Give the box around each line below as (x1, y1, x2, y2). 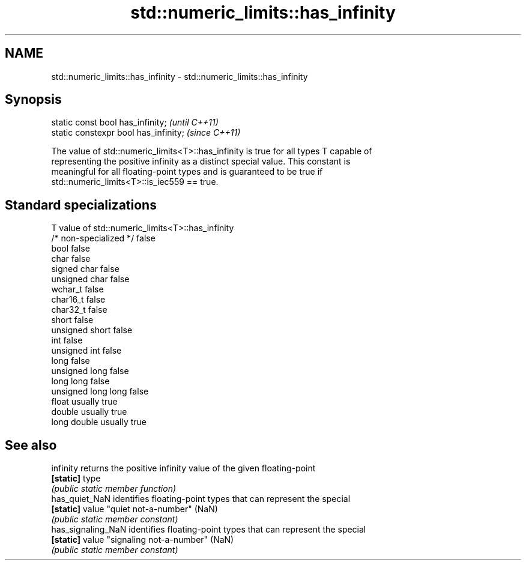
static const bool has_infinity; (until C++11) (51, 117, 219, 128)
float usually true (51, 396, 118, 407)
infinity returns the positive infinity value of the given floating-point (51, 463, 316, 474)
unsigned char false (51, 274, 130, 285)
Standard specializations (5, 197, 157, 213)
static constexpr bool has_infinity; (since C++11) (51, 127, 241, 138)
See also (5, 437, 57, 453)
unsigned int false (51, 345, 122, 356)
